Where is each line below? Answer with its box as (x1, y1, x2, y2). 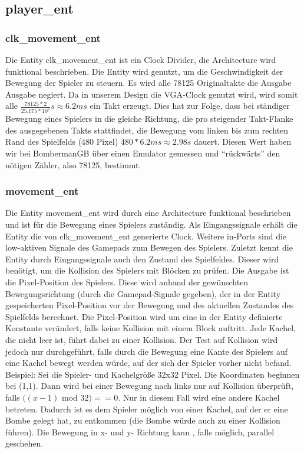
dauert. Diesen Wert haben (193, 135, 292, 148)
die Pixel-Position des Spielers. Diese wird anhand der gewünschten (5, 276, 249, 288)
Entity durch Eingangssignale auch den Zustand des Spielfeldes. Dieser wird (5, 252, 279, 265)
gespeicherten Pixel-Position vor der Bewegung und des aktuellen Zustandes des (5, 299, 294, 311)
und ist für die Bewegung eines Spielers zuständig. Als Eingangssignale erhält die (5, 218, 298, 231)
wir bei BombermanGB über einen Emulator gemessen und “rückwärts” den (5, 147, 280, 159)
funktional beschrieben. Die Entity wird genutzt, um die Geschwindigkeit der (5, 65, 283, 77)
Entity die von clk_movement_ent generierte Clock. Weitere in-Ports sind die (5, 229, 287, 242)
